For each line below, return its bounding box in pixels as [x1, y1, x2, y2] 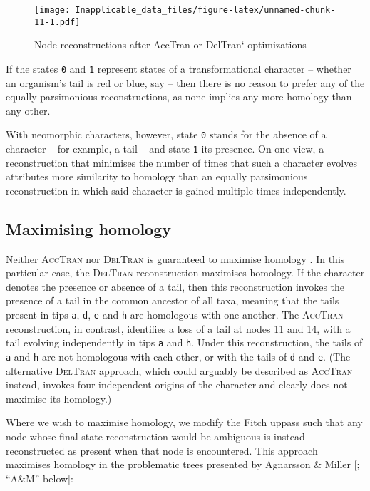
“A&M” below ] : [6, 470, 73, 485]
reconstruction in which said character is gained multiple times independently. [6, 182, 346, 197]
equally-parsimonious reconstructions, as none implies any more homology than [6, 89, 352, 104]
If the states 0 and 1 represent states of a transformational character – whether [6, 61, 351, 76]
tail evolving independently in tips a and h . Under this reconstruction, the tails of [6, 335, 363, 350]
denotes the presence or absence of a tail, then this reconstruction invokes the [6, 279, 345, 294]
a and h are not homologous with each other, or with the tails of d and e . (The [6, 348, 351, 363]
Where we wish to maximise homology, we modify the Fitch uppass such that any [6, 415, 363, 430]
